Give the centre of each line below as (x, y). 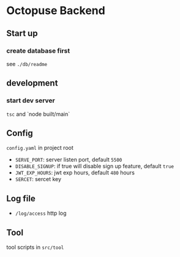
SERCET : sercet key (38, 179)
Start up (22, 33)
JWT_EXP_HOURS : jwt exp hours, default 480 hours (75, 173)
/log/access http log (41, 213)
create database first (38, 51)
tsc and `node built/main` (38, 114)
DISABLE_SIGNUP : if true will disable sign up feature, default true (95, 166)
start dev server (31, 100)
